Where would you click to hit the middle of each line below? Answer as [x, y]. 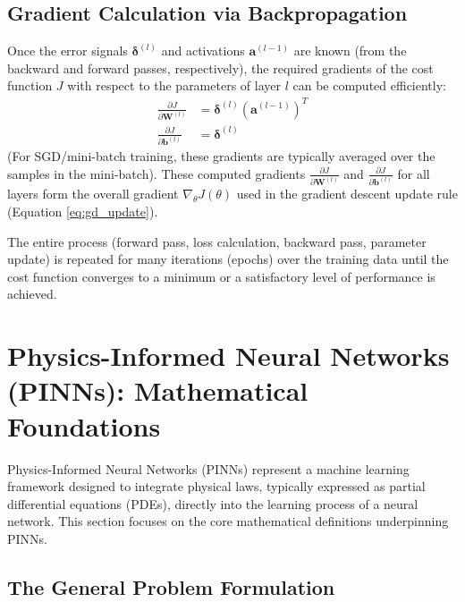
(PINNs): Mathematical [158, 390]
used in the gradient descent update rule [347, 194]
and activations [203, 51]
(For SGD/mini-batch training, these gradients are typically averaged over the [221, 156]
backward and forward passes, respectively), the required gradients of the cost [220, 68]
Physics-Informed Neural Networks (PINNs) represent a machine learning [208, 468]
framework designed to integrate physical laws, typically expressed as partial [216, 486]
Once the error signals [68, 51]
